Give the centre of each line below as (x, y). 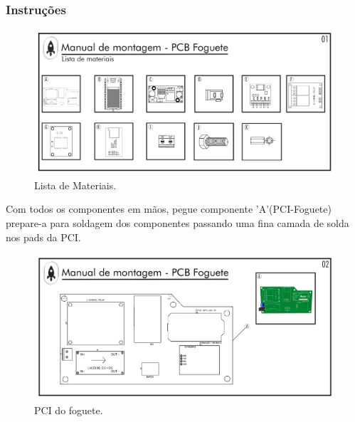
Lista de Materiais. (75, 185)
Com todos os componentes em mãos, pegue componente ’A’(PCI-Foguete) (169, 209)
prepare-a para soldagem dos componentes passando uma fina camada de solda (177, 222)
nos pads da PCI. (43, 237)
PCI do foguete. (69, 410)
